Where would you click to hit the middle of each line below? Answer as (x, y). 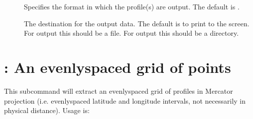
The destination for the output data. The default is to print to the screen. (137, 23)
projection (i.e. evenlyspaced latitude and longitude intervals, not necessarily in (125, 100)
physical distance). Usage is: (47, 110)
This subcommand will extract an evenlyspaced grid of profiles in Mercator (119, 90)
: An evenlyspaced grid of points (118, 67)
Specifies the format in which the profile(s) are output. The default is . (132, 6)
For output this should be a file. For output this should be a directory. (131, 33)
